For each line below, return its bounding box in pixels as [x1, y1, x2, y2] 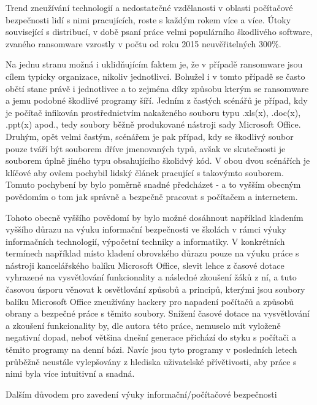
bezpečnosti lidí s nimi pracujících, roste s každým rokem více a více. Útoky [6, 13, 291, 26]
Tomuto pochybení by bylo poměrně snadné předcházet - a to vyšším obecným [6, 178, 301, 191]
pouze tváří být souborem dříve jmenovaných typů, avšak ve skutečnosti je [6, 142, 286, 155]
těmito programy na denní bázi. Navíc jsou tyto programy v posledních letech [6, 343, 297, 356]
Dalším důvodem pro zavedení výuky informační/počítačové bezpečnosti [6, 387, 277, 400]
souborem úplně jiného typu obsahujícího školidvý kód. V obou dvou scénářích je [6, 154, 310, 167]
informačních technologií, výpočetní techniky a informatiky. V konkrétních [6, 234, 285, 247]
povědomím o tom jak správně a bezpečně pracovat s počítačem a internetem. [6, 190, 298, 202]
